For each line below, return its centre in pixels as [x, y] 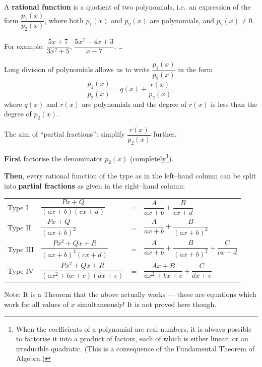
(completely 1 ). [152, 157]
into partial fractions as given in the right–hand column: [95, 185]
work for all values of [37, 304]
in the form [195, 69]
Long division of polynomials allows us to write [77, 69]
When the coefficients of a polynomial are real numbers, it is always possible [134, 328]
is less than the [234, 104]
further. [165, 134]
